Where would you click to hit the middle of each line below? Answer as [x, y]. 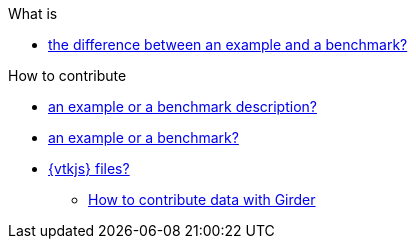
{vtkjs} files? [89, 168]
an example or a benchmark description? [182, 106]
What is [33, 13]
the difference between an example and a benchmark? [228, 44]
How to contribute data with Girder [202, 199]
